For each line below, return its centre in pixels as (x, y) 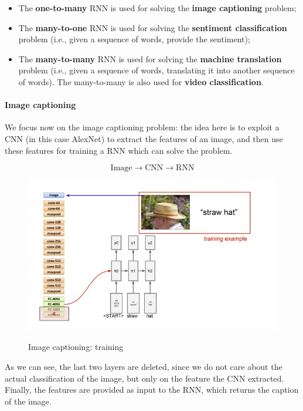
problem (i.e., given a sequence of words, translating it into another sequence (156, 70)
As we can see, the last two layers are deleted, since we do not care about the (144, 366)
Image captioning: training (76, 347)
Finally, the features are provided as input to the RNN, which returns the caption (152, 390)
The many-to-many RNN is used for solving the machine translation (150, 58)
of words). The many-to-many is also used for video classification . (141, 81)
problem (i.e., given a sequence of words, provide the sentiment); (134, 39)
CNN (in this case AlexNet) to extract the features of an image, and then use (144, 138)
